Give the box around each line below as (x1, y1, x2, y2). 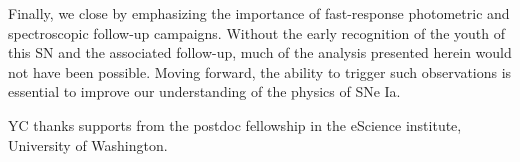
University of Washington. (8, 134, 168, 155)
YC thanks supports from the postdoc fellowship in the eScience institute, (8, 114, 462, 135)
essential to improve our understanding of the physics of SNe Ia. (8, 81, 401, 102)
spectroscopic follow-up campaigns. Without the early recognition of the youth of (8, 22, 505, 43)
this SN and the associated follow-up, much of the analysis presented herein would (8, 42, 512, 63)
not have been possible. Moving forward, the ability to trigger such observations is (8, 61, 512, 82)
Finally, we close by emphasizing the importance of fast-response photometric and (8, 3, 510, 23)
